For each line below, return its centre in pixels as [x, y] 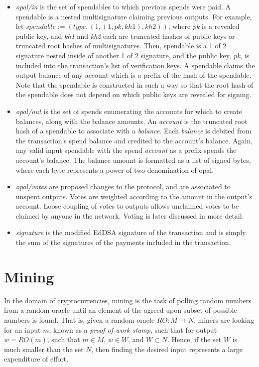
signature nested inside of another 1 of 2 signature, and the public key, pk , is [132, 55]
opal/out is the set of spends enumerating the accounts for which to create [129, 111]
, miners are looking [224, 319]
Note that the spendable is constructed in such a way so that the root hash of [134, 84]
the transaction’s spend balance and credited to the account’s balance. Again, [134, 140]
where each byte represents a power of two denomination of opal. [115, 170]
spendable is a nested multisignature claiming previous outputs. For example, [134, 16]
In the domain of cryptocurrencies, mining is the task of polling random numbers [128, 300]
